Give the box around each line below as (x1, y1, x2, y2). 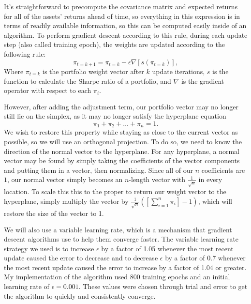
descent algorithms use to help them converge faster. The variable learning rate (4, 234, 239, 244)
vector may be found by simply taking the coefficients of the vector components (4, 155, 240, 166)
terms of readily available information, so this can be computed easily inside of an (4, 20, 247, 30)
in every (198, 174, 222, 184)
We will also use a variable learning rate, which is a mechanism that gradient (4, 224, 232, 234)
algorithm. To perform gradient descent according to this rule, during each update (4, 30, 248, 40)
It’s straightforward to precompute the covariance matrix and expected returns (4, 1, 238, 11)
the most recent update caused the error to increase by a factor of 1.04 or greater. (4, 262, 247, 272)
